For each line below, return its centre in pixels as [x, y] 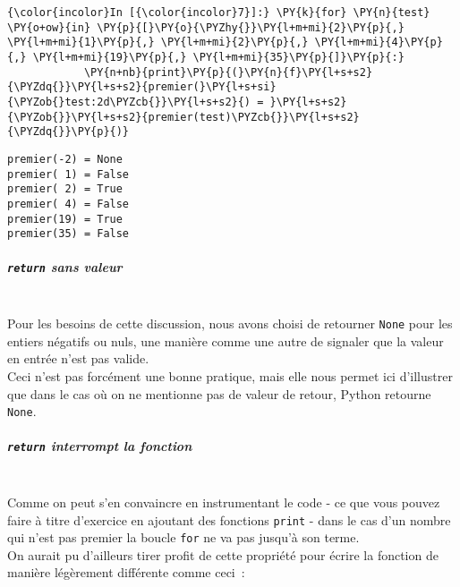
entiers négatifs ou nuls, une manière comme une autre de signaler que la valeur [226, 340]
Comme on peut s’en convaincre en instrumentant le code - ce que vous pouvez [224, 502]
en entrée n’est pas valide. [78, 358]
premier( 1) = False [68, 174]
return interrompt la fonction [100, 446]
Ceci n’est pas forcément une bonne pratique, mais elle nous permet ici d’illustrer [230, 375]
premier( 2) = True [65, 189]
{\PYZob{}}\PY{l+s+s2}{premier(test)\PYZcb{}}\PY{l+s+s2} [183, 117]
